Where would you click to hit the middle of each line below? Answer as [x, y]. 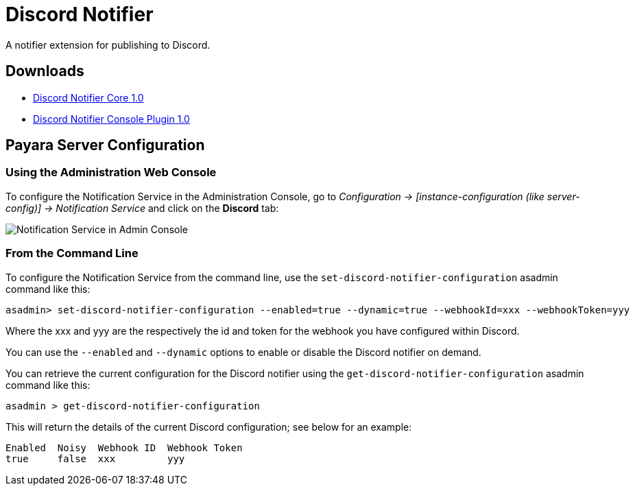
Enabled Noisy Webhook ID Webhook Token [124, 447]
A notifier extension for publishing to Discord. [108, 45]
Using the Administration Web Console [111, 172]
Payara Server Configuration [105, 145]
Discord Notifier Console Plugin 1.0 [111, 119]
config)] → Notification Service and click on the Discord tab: [142, 208]
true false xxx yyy [95, 458]
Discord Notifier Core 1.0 [88, 97]
